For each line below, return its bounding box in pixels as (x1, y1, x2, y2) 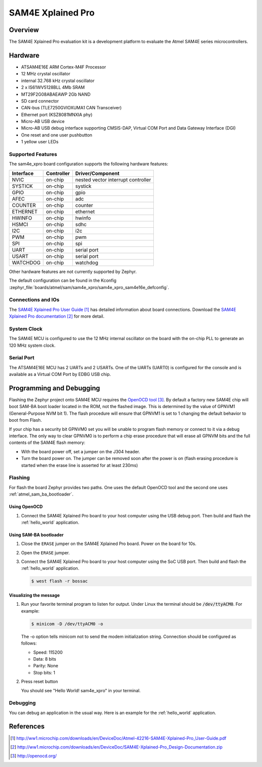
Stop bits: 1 (33, 669, 55, 675)
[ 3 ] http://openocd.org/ (10, 753, 57, 759)
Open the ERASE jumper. (21, 549, 70, 556)
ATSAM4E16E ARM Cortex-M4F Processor (21, 64, 106, 70)
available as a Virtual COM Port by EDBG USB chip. (9, 372, 111, 377)
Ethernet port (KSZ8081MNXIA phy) (21, 112, 93, 118)
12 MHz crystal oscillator (21, 71, 70, 77)
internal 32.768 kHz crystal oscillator (21, 78, 95, 84)
